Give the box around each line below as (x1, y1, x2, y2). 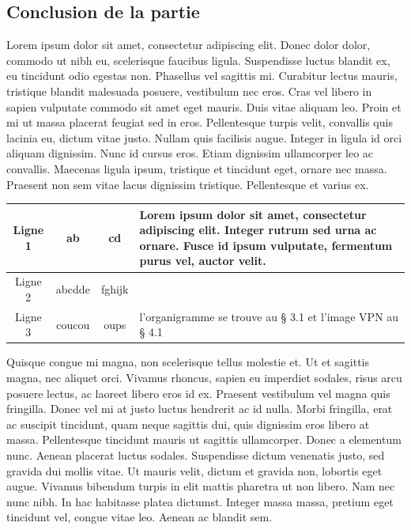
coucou (56, 316, 90, 332)
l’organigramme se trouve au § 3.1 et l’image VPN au (139, 308, 399, 324)
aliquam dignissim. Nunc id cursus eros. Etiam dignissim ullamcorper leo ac (6, 145, 374, 161)
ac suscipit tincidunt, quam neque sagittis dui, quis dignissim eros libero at (6, 415, 370, 432)
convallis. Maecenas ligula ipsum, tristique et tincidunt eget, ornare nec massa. (6, 160, 387, 176)
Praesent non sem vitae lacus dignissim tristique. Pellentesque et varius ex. (6, 176, 369, 192)
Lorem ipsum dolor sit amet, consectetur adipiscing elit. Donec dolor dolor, (6, 36, 371, 53)
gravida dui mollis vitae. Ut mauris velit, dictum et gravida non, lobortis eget (6, 462, 383, 479)
